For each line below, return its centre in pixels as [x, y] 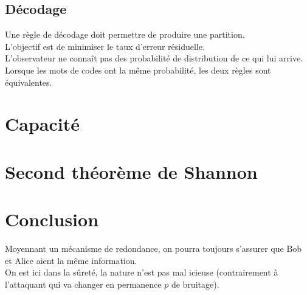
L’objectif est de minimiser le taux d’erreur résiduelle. [105, 46]
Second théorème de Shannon [131, 171]
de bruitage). [195, 284]
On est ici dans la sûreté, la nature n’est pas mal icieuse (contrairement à [142, 272]
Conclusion [52, 219]
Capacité [42, 124]
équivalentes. [29, 82]
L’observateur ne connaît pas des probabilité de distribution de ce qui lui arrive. [154, 58]
